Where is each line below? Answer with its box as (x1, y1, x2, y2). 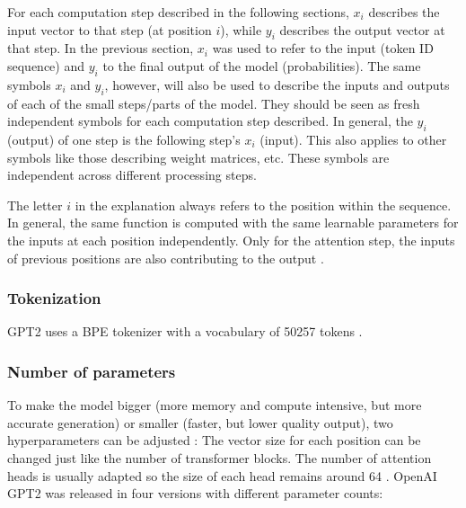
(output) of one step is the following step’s (7, 129, 241, 148)
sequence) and (7, 56, 85, 75)
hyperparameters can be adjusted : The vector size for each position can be (7, 431, 421, 450)
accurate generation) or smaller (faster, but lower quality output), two (7, 413, 393, 432)
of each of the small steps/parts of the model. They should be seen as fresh (7, 94, 420, 112)
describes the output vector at (279, 20, 445, 39)
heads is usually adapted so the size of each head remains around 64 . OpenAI (7, 466, 437, 485)
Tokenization (7, 287, 101, 309)
